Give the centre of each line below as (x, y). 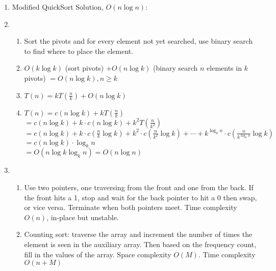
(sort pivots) (84, 68)
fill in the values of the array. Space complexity (98, 254)
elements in (224, 68)
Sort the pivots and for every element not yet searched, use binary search (139, 41)
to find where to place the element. (79, 51)
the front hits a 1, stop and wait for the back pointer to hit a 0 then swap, (141, 197)
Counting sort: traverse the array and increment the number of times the (138, 234)
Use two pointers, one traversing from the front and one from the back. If (139, 187)
